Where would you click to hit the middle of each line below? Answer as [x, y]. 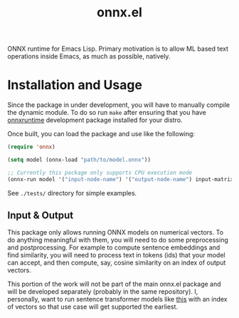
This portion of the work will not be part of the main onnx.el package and [115, 284]
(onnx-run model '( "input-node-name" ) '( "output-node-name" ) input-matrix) [122, 179]
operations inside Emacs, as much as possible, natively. [89, 56]
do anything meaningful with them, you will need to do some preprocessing [118, 240]
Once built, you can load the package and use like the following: [101, 134]
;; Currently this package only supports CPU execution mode [100, 173]
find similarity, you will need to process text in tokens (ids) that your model [116, 255]
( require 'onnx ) [31, 147]
